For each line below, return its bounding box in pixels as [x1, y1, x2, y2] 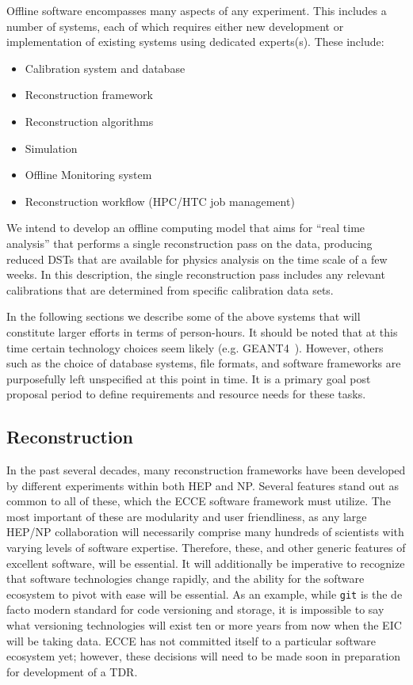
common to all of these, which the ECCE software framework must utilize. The [6, 493, 391, 509]
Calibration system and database [25, 59, 185, 76]
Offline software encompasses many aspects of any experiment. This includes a [6, 2, 387, 18]
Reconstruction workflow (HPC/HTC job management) [25, 192, 295, 209]
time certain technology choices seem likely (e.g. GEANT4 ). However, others [6, 339, 384, 356]
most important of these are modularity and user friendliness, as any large [6, 508, 367, 524]
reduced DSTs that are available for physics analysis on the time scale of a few [6, 250, 388, 267]
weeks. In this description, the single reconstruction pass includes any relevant [6, 266, 385, 283]
